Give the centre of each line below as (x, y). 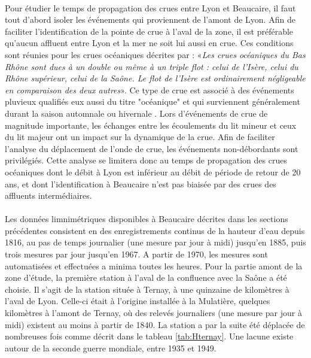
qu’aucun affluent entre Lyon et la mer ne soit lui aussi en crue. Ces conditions (149, 43)
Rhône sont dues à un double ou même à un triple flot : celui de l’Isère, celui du (152, 66)
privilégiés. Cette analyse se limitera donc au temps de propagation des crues (146, 160)
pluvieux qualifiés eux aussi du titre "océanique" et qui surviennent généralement (153, 101)
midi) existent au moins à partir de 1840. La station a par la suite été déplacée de (155, 324)
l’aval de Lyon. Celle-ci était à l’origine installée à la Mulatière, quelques (138, 301)
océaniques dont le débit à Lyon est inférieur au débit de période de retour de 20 (153, 172)
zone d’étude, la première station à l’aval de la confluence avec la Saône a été (146, 277)
